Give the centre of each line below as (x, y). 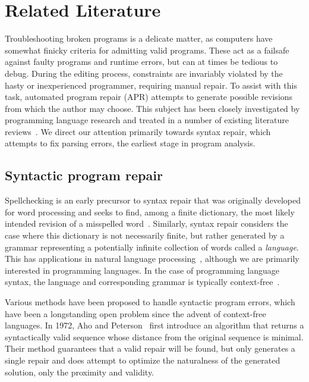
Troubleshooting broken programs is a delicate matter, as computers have (139, 38)
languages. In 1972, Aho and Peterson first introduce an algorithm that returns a (154, 325)
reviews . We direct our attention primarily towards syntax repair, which (138, 131)
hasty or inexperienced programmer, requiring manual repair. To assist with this (151, 85)
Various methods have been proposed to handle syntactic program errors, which (150, 302)
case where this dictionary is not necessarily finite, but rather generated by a (145, 235)
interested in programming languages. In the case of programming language (142, 270)
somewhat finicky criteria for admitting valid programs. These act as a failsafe (147, 50)
